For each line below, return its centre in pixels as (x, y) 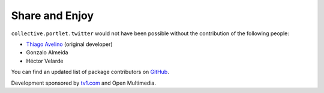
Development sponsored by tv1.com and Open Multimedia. (83, 83)
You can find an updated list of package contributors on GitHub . (90, 72)
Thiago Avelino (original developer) (70, 44)
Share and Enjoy (52, 15)
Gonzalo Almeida (47, 52)
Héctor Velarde (45, 61)
